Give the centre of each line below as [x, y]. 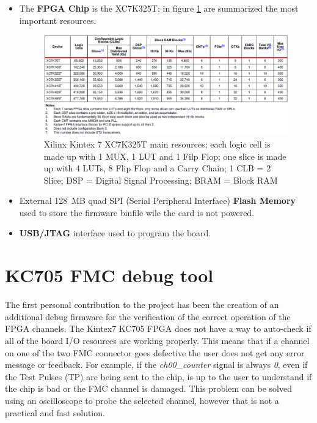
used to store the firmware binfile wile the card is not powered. [137, 212]
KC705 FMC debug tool [109, 275]
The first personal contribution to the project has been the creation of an [142, 305]
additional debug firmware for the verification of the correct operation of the [148, 316]
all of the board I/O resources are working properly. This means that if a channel [157, 340]
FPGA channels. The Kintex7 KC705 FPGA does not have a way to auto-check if [158, 328]
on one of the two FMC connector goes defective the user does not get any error [155, 352]
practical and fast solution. [55, 412]
